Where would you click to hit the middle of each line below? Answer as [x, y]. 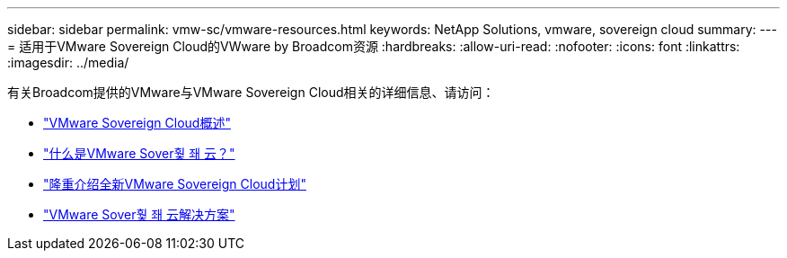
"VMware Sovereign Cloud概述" [137, 123]
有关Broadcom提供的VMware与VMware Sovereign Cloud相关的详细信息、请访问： [251, 92]
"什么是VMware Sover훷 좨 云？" [139, 153]
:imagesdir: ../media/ [68, 62]
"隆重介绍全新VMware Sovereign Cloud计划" [175, 184]
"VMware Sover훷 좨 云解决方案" [139, 214]
